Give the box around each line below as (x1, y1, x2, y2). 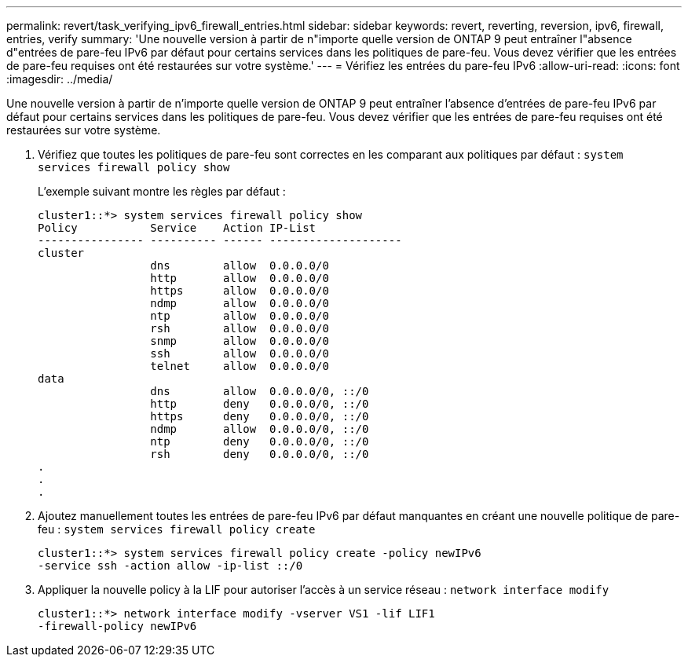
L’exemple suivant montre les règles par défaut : (38, 185, 286, 198)
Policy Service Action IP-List (38, 222, 317, 234)
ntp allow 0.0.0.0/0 (150, 310, 329, 322)
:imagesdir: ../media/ (6, 72, 113, 86)
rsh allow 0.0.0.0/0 (150, 322, 329, 335)
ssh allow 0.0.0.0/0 (150, 347, 329, 360)
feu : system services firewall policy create (38, 522, 316, 536)
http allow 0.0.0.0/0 (150, 272, 329, 284)
